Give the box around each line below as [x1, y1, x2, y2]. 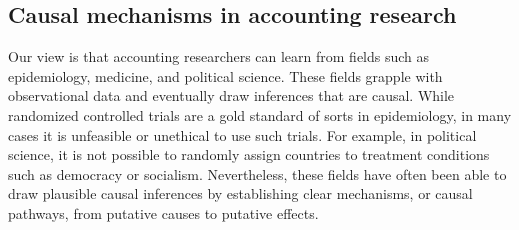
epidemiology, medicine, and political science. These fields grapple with [8, 65, 443, 86]
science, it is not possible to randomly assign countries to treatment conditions [8, 144, 490, 165]
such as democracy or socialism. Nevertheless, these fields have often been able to [8, 163, 507, 184]
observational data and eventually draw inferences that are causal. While [8, 85, 455, 106]
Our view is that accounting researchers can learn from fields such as [8, 46, 430, 67]
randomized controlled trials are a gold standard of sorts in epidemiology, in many [8, 104, 512, 125]
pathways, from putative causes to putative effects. [8, 202, 319, 223]
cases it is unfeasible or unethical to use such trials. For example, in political [8, 124, 477, 145]
